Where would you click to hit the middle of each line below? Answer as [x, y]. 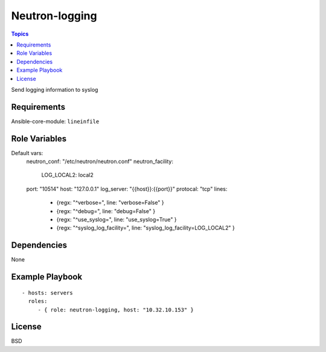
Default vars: [27, 153]
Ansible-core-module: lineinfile [55, 121]
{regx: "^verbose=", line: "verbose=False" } [110, 203]
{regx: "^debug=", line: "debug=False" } [106, 211]
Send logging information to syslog [55, 89]
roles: [38, 301]
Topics [20, 34]
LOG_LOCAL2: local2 [67, 175]
